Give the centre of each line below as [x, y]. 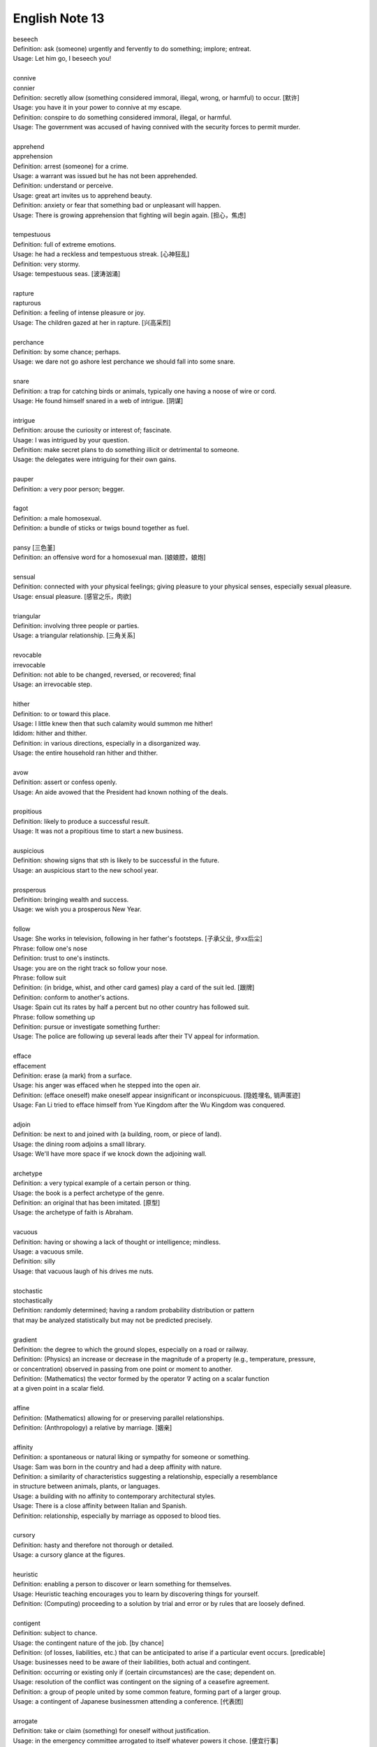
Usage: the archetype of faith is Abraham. [73, 1212]
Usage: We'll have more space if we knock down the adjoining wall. [110, 1154]
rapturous [27, 303]
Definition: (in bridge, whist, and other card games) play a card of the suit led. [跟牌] [134, 987]
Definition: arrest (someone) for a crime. [71, 166]
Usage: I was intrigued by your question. [71, 440]
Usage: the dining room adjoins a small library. [80, 1144]
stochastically [33, 1300]
